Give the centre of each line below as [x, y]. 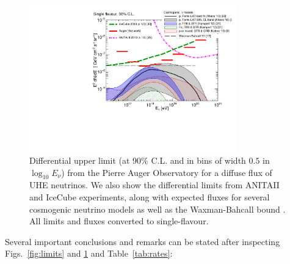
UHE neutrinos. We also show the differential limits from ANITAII [154, 185]
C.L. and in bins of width [198, 160]
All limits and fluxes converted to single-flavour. [119, 221]
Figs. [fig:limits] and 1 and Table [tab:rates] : [89, 253]
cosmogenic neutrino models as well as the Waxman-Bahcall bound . [158, 209]
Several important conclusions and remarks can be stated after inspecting [143, 241]
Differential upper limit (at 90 [85, 160]
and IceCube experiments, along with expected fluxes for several [150, 196]
